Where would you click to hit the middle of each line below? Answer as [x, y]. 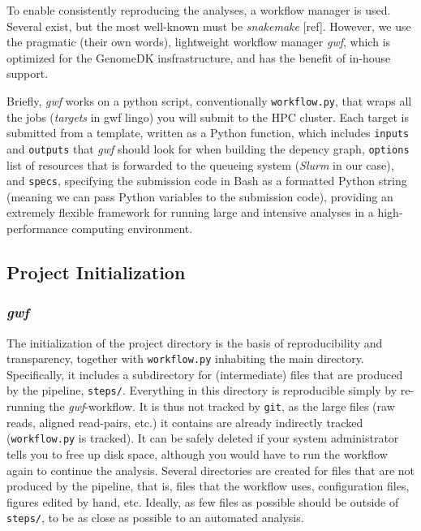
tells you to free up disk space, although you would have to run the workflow [197, 453]
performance [37, 228]
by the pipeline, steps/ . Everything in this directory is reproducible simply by [202, 390]
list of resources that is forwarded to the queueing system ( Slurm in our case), [200, 164]
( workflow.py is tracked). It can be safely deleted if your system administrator [203, 438]
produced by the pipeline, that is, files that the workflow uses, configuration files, [208, 486]
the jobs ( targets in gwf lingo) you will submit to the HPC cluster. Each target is [208, 117]
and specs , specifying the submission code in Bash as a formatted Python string [207, 181]
